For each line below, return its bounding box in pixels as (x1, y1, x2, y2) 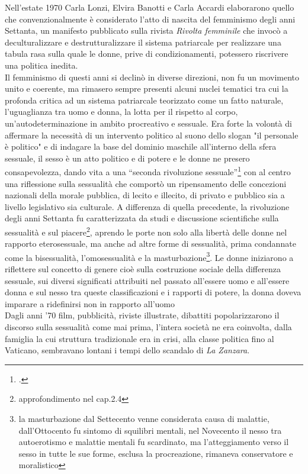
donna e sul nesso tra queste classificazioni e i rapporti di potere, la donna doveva (5, 286, 301, 298)
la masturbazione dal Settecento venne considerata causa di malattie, (18, 412, 269, 424)
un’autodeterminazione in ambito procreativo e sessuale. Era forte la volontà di (5, 117, 292, 129)
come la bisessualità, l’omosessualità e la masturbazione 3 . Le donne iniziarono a (5, 249, 294, 263)
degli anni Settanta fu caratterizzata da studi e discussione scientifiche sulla (5, 212, 279, 224)
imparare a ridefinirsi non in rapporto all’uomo (5, 297, 175, 309)
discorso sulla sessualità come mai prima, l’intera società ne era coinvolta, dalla (5, 321, 292, 333)
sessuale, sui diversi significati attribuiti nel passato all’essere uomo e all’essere (5, 274, 290, 286)
